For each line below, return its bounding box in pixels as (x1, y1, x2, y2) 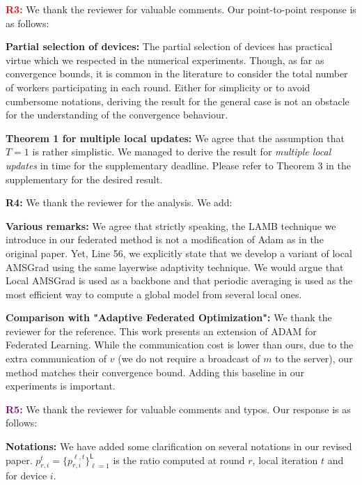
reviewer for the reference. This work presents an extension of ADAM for (6, 323, 317, 338)
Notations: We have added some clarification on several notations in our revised (6, 439, 352, 454)
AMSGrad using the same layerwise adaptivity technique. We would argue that (6, 259, 344, 274)
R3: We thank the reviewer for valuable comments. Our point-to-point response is (6, 2, 356, 16)
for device (6, 468, 47, 483)
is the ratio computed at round (113, 452, 245, 467)
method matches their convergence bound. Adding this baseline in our (6, 364, 304, 379)
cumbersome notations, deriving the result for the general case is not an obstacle (6, 93, 349, 108)
